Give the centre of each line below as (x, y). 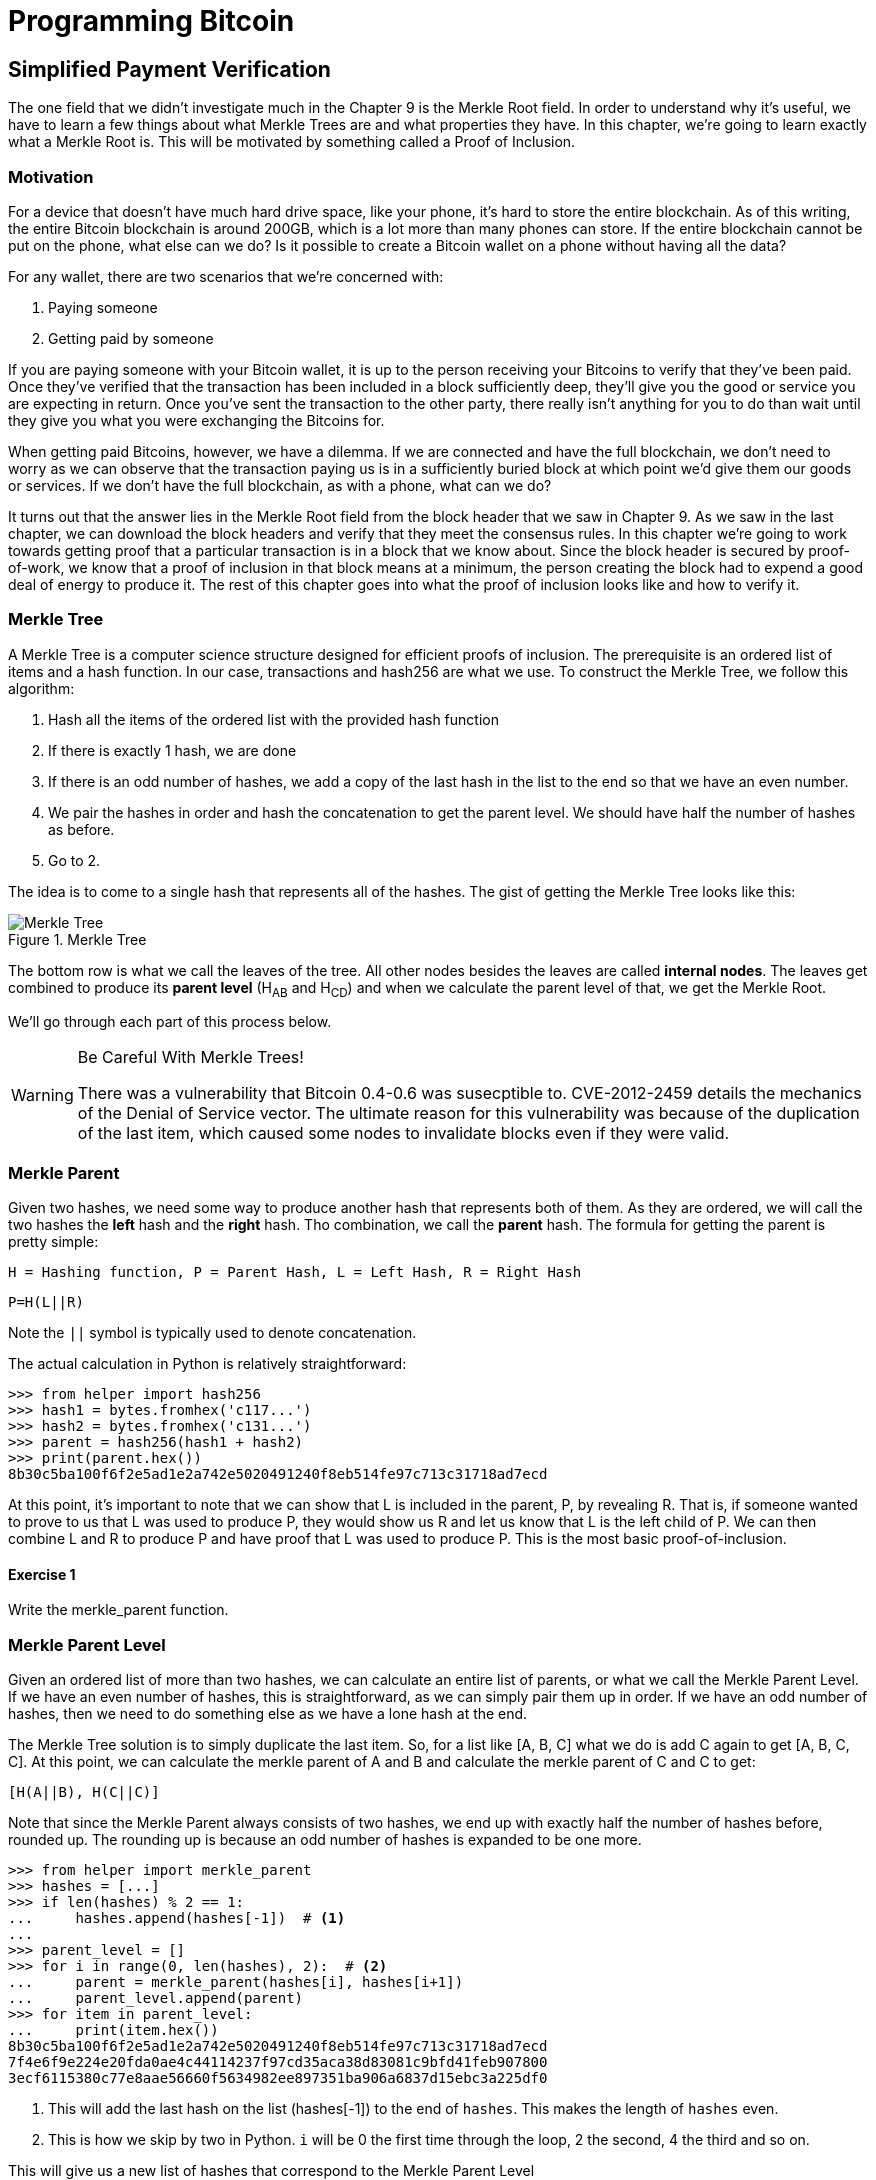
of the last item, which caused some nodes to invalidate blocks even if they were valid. (403, 1133)
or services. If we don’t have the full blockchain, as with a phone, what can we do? (280, 485)
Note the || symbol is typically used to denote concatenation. (212, 1333)
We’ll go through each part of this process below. (170, 1022)
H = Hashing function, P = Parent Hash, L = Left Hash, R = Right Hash (295, 1272)
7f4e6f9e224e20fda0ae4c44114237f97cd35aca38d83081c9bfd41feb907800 (278, 2062)
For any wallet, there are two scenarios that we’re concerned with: (226, 276)
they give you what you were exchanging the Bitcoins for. (196, 420)
